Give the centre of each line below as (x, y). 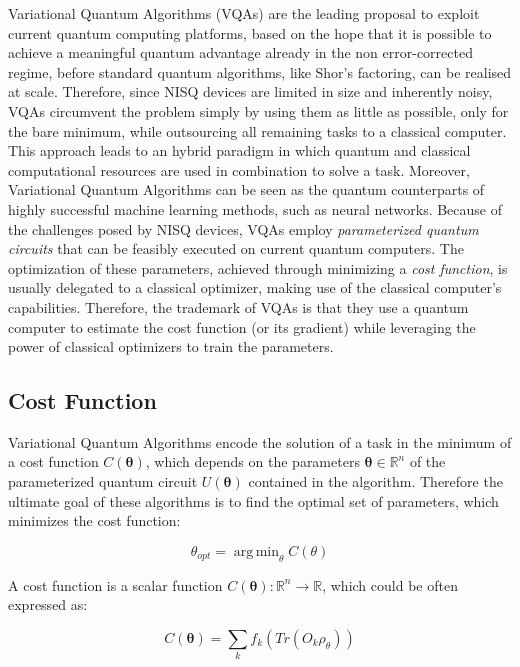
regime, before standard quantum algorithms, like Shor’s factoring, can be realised (260, 71)
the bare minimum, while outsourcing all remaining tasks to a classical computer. (257, 130)
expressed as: (48, 604)
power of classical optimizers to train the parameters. (171, 346)
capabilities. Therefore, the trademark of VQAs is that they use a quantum (238, 306)
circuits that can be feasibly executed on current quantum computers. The (236, 248)
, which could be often (390, 584)
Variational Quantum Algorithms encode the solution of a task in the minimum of (260, 441)
